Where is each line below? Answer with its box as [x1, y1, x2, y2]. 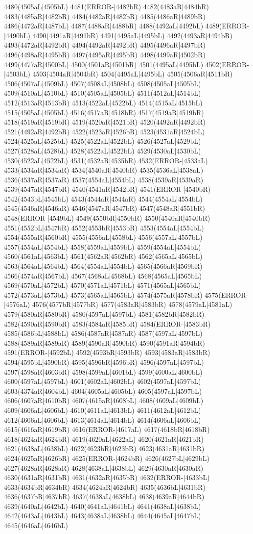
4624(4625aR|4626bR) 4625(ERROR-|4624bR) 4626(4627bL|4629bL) [4, 453, 209, 463]
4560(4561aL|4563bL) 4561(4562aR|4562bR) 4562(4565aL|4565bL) [4, 251, 203, 261]
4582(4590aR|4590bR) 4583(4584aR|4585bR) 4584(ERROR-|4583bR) [4, 318, 211, 329]
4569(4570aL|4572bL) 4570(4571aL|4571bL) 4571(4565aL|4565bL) [4, 280, 201, 290]
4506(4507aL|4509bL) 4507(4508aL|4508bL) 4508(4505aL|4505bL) [4, 78, 201, 88]
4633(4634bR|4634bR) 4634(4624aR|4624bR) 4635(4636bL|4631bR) [4, 482, 206, 492]
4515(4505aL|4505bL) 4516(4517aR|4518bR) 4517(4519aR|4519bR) [4, 107, 204, 117]
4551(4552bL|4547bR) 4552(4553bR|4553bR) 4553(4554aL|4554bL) [4, 222, 204, 232]
